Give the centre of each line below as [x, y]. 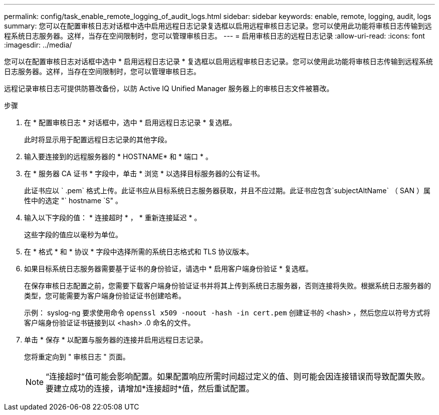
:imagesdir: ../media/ [38, 45]
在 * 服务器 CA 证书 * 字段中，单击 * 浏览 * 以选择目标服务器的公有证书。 [144, 173]
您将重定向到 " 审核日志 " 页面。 [77, 357]
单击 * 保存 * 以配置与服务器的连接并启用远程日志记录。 [116, 340]
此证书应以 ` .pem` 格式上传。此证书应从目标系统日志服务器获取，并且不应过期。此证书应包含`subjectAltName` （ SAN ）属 [227, 190]
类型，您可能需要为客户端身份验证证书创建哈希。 [105, 296]
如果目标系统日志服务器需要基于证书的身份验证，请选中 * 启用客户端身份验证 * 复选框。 [168, 269]
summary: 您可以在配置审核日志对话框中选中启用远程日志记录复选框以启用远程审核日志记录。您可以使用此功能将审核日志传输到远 [218, 26]
